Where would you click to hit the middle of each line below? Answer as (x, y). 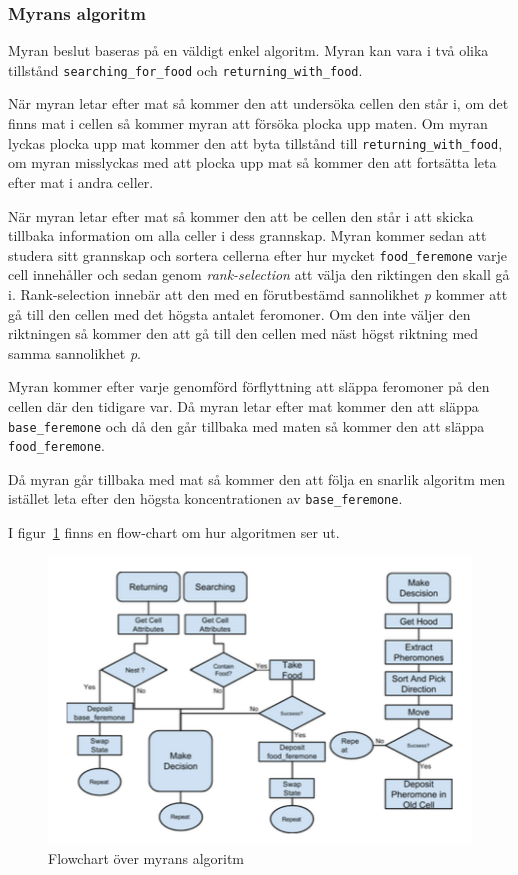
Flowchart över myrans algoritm (146, 857)
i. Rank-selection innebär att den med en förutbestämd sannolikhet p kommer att (258, 293)
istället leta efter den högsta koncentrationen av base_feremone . (205, 498)
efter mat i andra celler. (81, 181)
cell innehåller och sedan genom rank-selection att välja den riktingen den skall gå (259, 274)
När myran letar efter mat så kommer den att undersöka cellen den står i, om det (258, 103)
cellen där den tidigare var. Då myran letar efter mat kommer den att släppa (243, 405)
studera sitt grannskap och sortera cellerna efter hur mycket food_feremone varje (257, 254)
